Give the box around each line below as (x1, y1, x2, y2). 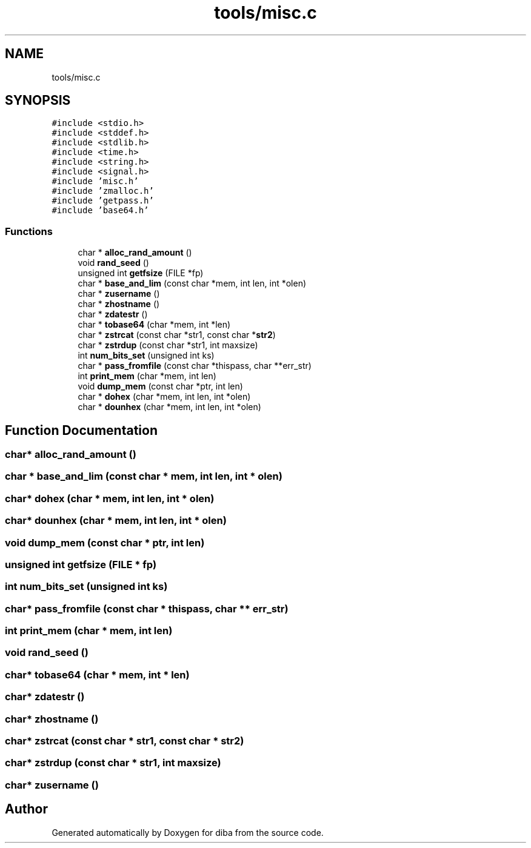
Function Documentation (5, 422, 158, 438)
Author (5, 801, 48, 817)
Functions (5, 225, 53, 237)
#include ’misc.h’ (52, 176, 139, 187)
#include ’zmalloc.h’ (52, 186, 154, 196)
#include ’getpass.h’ (52, 196, 154, 206)
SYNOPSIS (5, 93, 71, 108)
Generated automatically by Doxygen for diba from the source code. (52, 827, 324, 838)
